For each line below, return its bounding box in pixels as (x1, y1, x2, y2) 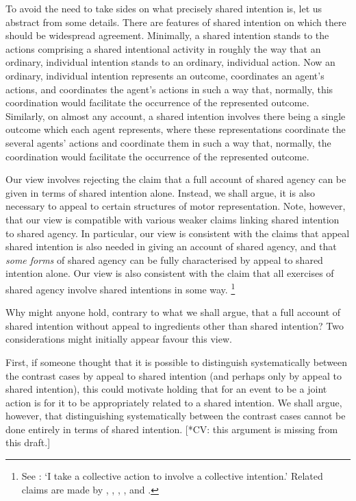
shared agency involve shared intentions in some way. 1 (5, 280, 236, 296)
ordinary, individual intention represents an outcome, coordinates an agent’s (5, 68, 325, 82)
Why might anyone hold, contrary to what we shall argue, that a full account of (5, 305, 341, 319)
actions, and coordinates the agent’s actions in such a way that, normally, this (5, 82, 333, 96)
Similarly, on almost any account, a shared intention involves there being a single (5, 108, 346, 123)
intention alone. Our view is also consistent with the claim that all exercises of (5, 266, 334, 280)
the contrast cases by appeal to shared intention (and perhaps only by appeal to (5, 368, 342, 382)
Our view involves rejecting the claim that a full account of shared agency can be (5, 172, 346, 186)
